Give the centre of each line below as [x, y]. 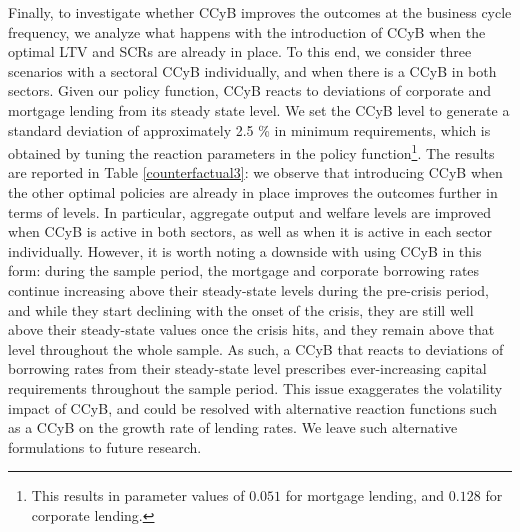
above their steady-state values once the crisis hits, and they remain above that [251, 329]
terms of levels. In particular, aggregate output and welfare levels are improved [250, 211]
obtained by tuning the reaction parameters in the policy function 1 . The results [251, 151]
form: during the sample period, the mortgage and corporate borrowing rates [244, 270]
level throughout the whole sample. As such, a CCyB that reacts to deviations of [256, 348]
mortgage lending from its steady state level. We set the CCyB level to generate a [259, 109]
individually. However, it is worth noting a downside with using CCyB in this [245, 250]
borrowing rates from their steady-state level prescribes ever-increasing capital [247, 368]
